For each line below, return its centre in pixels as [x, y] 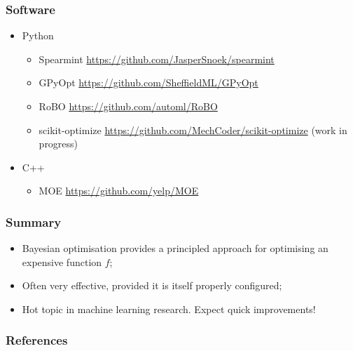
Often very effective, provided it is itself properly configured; [152, 285]
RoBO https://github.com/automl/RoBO [128, 106]
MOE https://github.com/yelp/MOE [119, 191]
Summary [34, 221]
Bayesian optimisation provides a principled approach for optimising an [175, 248]
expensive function [62, 261]
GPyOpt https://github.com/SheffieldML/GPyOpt [148, 82]
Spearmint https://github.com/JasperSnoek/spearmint [157, 59]
